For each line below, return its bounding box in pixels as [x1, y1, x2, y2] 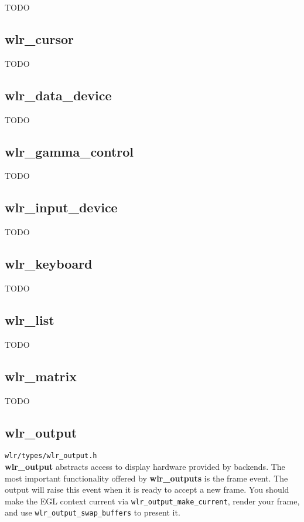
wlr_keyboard [5, 255, 93, 273]
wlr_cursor [5, 29, 74, 48]
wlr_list [5, 310, 54, 328]
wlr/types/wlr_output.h [5, 452, 97, 460]
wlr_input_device [5, 198, 118, 216]
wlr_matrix [5, 367, 77, 385]
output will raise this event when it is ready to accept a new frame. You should [5, 483, 289, 496]
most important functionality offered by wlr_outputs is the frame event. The [5, 472, 288, 484]
